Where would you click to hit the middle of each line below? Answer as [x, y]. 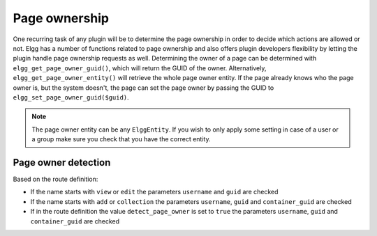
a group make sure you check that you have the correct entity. [121, 139]
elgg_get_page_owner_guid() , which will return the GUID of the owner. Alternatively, [140, 68]
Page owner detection [62, 163]
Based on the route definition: [56, 179]
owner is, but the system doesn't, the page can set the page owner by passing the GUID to [143, 88]
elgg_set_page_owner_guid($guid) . [71, 97]
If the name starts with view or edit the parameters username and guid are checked [154, 192]
